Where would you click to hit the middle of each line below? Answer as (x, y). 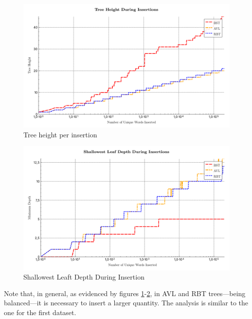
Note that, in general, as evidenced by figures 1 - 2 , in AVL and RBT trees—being (125, 293)
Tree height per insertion (60, 134)
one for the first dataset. (40, 312)
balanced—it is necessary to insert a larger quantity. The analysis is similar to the (126, 303)
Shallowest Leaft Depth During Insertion (84, 277)
